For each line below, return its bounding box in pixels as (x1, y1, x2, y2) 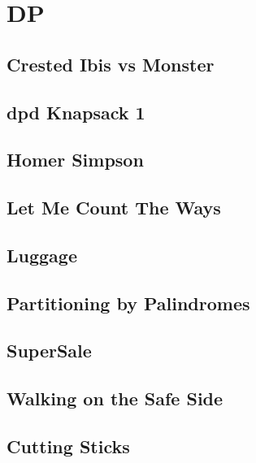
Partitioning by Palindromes (7, 290, 250, 315)
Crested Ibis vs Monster (7, 51, 215, 76)
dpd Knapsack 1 (7, 99, 145, 124)
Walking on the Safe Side (7, 386, 223, 411)
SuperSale (7, 338, 92, 363)
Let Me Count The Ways (7, 195, 221, 220)
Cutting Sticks (7, 434, 130, 459)
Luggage (7, 242, 77, 267)
